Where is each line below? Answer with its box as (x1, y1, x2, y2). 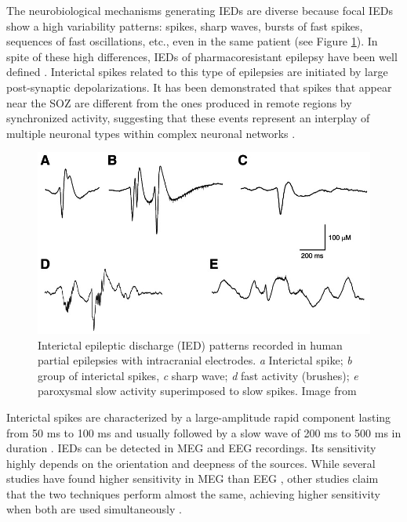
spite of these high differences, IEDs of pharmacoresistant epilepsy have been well (6, 48, 398, 64)
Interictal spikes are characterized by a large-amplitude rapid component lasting (6, 408, 391, 425)
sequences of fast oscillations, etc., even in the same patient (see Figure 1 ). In (6, 33, 378, 49)
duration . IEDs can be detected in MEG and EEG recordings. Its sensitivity (6, 440, 376, 456)
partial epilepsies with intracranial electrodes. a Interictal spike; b (38, 352, 352, 368)
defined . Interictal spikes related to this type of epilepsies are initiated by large (6, 63, 388, 80)
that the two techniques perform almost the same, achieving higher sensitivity (6, 485, 380, 502)
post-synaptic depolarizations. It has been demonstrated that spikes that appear (6, 78, 392, 95)
